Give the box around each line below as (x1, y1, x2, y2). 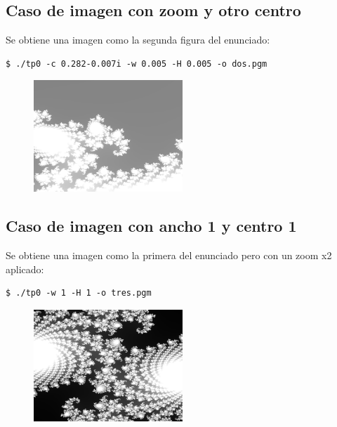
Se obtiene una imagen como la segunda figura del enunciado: (6, 32, 270, 47)
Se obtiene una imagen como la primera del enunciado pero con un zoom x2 (6, 248, 332, 263)
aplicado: (6, 261, 44, 276)
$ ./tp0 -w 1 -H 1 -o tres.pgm (6, 288, 152, 298)
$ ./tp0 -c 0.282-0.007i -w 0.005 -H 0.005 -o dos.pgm (6, 58, 267, 69)
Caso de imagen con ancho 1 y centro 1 (6, 215, 297, 237)
